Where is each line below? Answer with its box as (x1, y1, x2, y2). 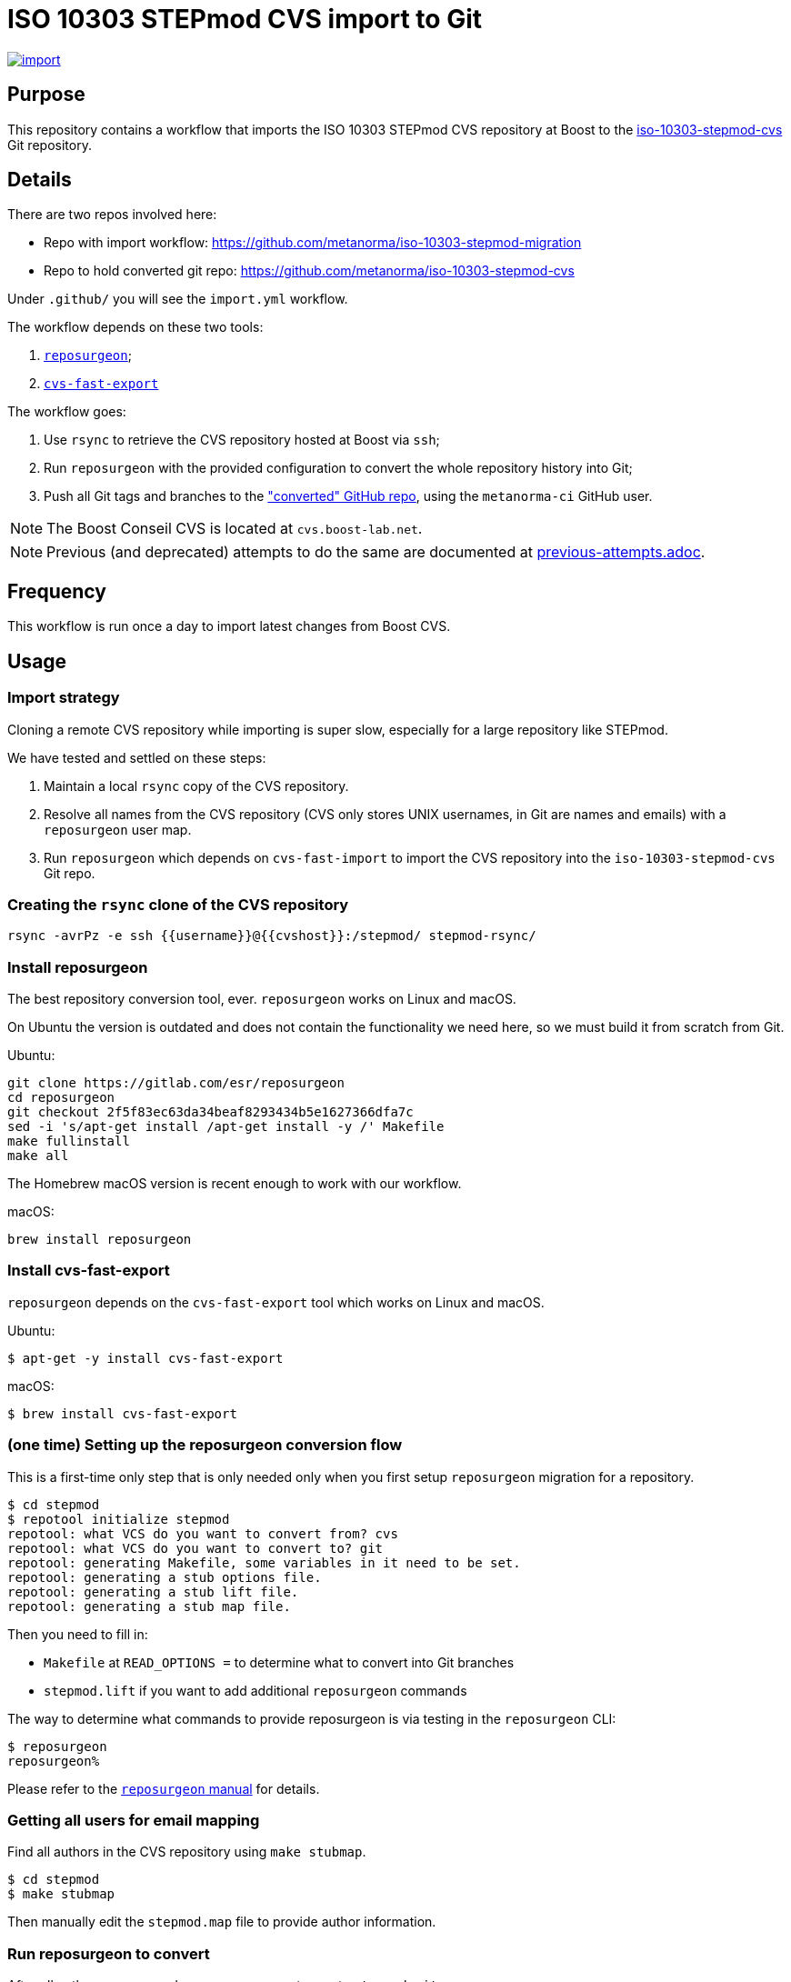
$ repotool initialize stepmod (7, 1511, 230, 1527)
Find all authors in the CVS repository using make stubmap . (7, 1844, 366, 1860)
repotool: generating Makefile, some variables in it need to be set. (7, 1555, 521, 1570)
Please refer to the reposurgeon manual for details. (7, 1780, 320, 1797)
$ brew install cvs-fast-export (7, 1406, 237, 1421)
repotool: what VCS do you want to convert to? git (7, 1540, 384, 1556)
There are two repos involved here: (7, 206, 217, 223)
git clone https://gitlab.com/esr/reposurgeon (7, 1076, 345, 1090)
